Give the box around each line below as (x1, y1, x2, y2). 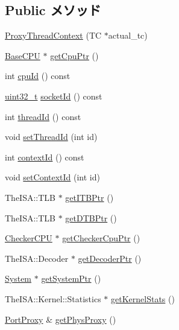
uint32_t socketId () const (5, 89, 102, 102)
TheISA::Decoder (5, 252, 69, 264)
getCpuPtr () (50, 49, 99, 62)
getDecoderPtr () (78, 252, 142, 264)
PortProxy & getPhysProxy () (5, 313, 116, 325)
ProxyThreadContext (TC (5, 29, 102, 42)
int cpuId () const (5, 69, 71, 82)
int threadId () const (5, 110, 81, 122)
